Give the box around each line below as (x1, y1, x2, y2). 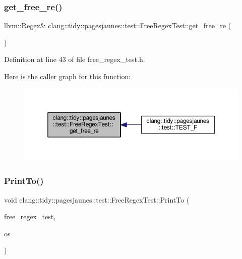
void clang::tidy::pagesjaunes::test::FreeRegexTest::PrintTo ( (4, 194, 190, 205)
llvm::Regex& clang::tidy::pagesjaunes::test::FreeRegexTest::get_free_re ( (4, 20, 231, 31)
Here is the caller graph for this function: (4, 71, 131, 81)
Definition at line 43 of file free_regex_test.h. (4, 54, 145, 64)
